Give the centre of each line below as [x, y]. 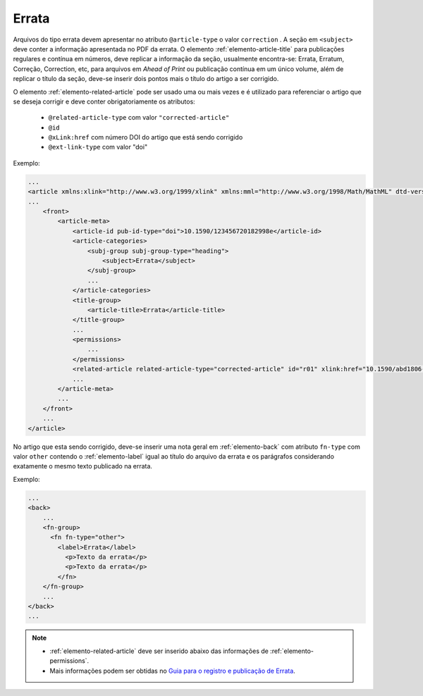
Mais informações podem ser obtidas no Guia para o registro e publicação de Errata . [172, 671]
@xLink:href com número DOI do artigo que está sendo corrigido [146, 137]
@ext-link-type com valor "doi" [98, 147]
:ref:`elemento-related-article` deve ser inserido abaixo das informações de [159, 651]
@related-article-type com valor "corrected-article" [139, 118]
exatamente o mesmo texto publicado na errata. [83, 466]
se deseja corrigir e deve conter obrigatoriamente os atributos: [104, 101]
